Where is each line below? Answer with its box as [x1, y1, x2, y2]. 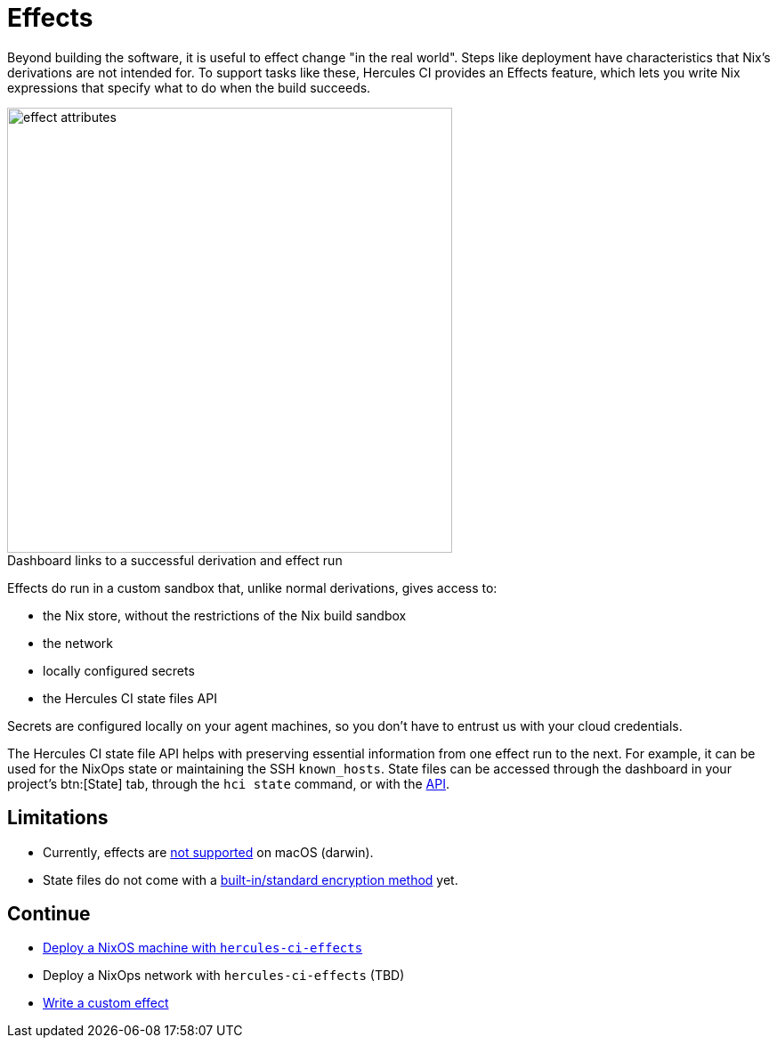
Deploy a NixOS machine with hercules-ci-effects [43, 940, 363, 956]
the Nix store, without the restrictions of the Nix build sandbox [43, 607, 407, 623]
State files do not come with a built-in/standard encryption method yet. [43, 871, 458, 887]
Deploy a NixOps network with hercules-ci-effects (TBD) [43, 968, 405, 984]
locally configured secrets [43, 662, 195, 678]
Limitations [7, 806, 109, 830]
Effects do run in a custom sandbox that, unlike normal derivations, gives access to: [7, 579, 498, 595]
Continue [7, 903, 91, 926]
